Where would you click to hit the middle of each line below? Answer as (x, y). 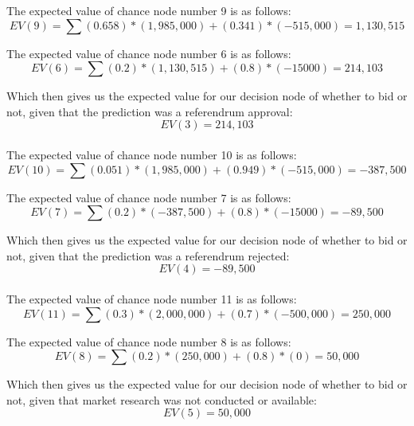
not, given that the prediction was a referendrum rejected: (148, 255)
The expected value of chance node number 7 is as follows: (149, 197)
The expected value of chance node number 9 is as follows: (149, 10)
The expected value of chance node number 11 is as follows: (152, 298)
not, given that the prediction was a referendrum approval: (150, 111)
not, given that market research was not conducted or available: (162, 399)
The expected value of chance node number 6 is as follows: (149, 53)
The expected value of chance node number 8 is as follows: (149, 341)
